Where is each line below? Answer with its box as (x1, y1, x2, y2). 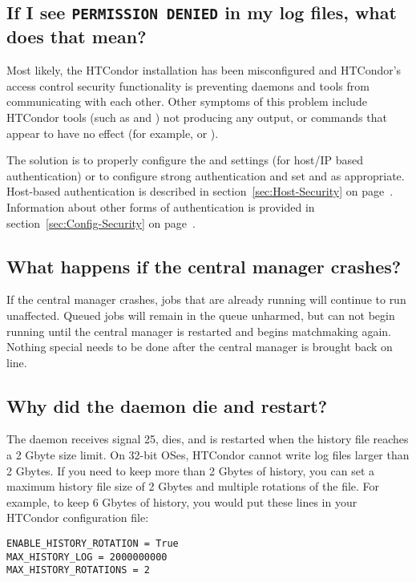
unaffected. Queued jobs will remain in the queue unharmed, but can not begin (6, 306, 395, 323)
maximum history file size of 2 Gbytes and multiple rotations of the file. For (6, 478, 380, 495)
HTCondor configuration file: (6, 509, 149, 526)
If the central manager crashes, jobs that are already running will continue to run (6, 291, 406, 308)
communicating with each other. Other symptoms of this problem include (6, 93, 367, 110)
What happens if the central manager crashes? (6, 253, 402, 278)
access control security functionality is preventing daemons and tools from (6, 77, 370, 94)
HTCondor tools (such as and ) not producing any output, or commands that (6, 108, 387, 125)
